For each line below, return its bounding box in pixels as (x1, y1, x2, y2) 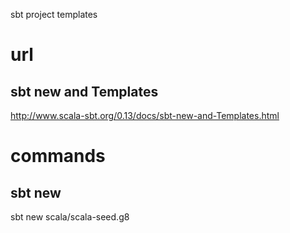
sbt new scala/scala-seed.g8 (10, 211, 130, 223)
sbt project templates (10, 9, 98, 20)
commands (10, 145, 106, 168)
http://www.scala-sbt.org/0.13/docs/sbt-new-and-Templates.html (10, 110, 280, 121)
